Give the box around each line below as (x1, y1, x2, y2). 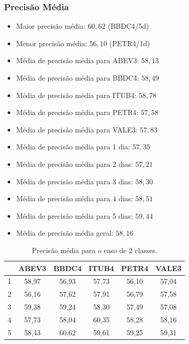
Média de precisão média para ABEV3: (16, 55, 139, 66)
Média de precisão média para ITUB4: (16, 89, 137, 100)
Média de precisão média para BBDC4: (16, 72, 139, 83)
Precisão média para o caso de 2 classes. (32, 244, 158, 255)
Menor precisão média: (16, 37, 88, 48)
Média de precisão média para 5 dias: (16, 210, 133, 221)
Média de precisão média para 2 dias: (16, 158, 133, 169)
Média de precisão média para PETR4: (16, 107, 139, 118)
